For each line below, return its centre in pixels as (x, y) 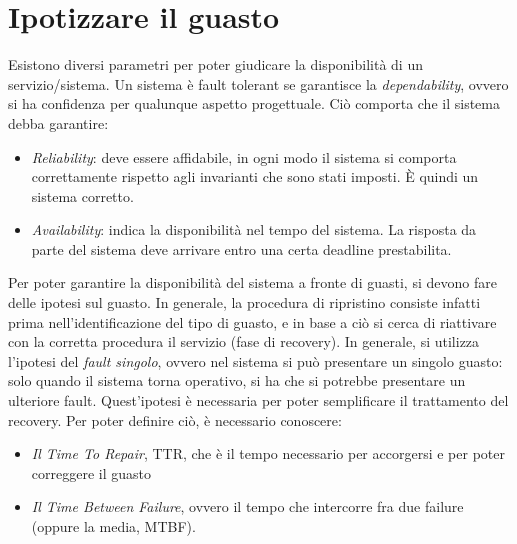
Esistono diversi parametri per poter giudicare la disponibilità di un (215, 64)
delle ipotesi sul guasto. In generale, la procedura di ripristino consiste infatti (244, 302)
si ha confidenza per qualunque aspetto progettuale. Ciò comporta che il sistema (254, 103)
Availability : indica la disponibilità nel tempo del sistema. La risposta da (254, 229)
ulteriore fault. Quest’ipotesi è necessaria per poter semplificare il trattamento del (258, 400)
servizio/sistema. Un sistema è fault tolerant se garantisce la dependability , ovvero (258, 83)
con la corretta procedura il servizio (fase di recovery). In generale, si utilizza (244, 341)
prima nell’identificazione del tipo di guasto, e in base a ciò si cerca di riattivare (252, 321)
